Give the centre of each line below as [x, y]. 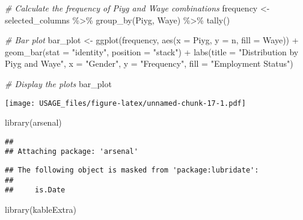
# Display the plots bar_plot [58, 83]
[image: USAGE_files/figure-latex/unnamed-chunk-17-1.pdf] [125, 103]
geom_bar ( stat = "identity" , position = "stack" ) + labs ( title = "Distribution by [152, 51]
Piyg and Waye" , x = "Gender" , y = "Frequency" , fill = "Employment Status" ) [149, 63]
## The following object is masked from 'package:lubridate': [132, 170]
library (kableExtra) [41, 209]
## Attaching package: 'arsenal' [72, 152]
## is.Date [35, 190]
